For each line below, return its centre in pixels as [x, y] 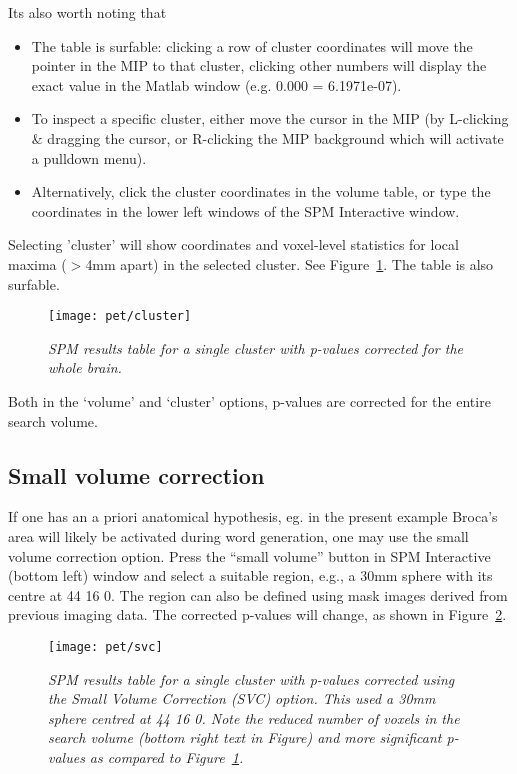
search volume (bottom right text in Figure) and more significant [245, 737]
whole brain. [85, 367]
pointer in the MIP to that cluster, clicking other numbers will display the [259, 65]
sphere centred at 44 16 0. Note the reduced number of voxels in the [254, 717]
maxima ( [37, 263]
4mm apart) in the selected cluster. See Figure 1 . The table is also [289, 263]
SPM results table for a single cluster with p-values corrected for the [255, 347]
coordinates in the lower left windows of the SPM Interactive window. [245, 210]
